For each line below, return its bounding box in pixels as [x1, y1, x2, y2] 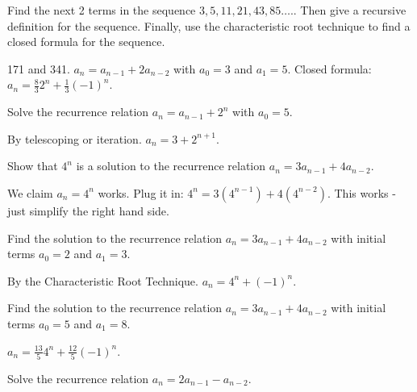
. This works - [327, 184, 396, 201]
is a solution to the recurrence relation [76, 157, 266, 174]
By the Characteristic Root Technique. [7, 272, 198, 289]
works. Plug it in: [98, 184, 184, 201]
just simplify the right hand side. [7, 202, 169, 219]
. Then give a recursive [293, 2, 407, 18]
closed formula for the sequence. [7, 33, 165, 50]
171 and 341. [7, 60, 70, 77]
